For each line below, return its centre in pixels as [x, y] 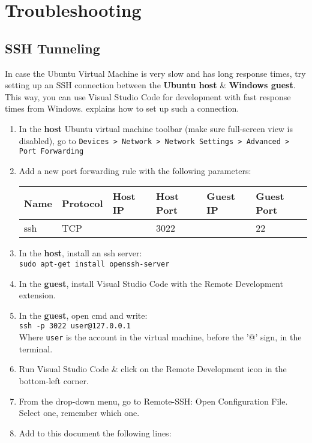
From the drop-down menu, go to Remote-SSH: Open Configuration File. [153, 401]
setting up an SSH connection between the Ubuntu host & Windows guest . [150, 85]
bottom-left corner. [54, 380]
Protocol [82, 203]
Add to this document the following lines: [95, 432]
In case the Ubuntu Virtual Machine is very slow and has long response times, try [155, 73]
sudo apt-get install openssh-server [94, 264]
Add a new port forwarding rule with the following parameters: [135, 170]
